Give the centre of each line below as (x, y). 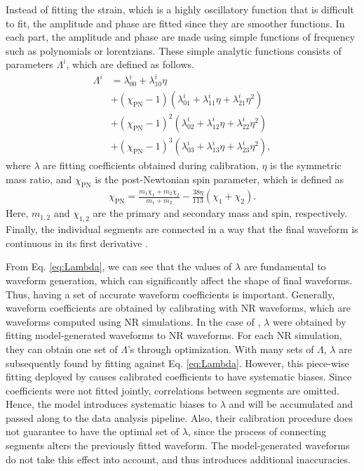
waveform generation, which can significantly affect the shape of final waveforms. (179, 280)
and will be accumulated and (291, 404)
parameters (29, 64)
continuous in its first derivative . (77, 243)
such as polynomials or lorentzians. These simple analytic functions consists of (174, 50)
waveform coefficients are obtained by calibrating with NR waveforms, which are (178, 308)
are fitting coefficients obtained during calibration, (151, 165)
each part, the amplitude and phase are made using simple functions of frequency (181, 37)
